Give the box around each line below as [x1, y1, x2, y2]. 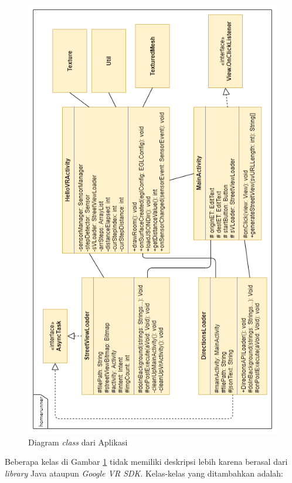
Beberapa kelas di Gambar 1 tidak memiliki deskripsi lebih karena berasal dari [5, 455, 288, 468]
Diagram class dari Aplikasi [28, 435, 128, 448]
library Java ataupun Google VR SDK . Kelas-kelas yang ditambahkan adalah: [5, 467, 284, 479]
